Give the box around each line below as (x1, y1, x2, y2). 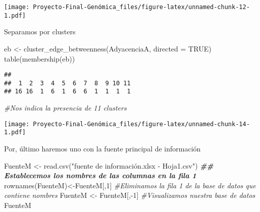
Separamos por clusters (4, 26, 76, 37)
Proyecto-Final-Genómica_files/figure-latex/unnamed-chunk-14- (33, 120, 250, 128)
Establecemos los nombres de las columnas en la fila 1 (4, 170, 196, 181)
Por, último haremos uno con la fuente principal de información (4, 143, 201, 153)
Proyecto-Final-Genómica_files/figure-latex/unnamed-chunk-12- (33, 4, 250, 11)
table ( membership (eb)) (4, 53, 75, 64)
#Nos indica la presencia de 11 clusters (4, 102, 127, 113)
